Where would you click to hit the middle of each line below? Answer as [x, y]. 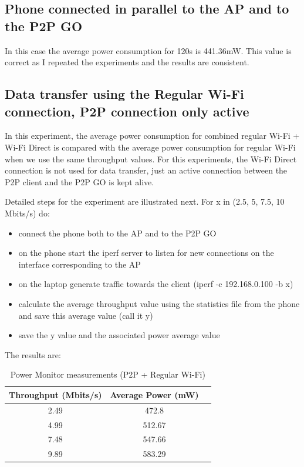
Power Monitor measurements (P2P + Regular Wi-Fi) [108, 374]
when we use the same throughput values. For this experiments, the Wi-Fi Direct [151, 159]
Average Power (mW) [154, 394]
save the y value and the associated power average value [119, 335]
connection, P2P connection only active [127, 111]
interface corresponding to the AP [80, 264]
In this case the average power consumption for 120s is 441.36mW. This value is [148, 50]
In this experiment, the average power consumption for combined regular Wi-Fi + [152, 136]
